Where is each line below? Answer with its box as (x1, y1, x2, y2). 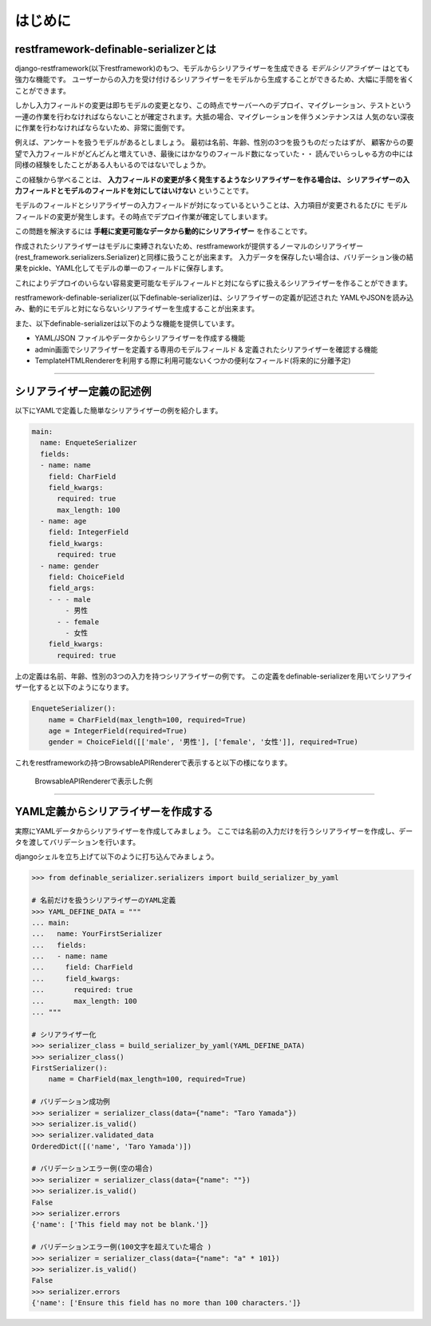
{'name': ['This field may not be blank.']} (31, 1220, 209, 1229)
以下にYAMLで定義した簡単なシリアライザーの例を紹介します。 (14, 405, 223, 415)
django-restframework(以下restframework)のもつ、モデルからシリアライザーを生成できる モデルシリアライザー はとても (14, 64, 410, 74)
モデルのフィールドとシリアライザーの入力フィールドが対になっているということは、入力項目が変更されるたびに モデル (14, 201, 408, 210)
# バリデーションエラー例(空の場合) (31, 1164, 154, 1173)
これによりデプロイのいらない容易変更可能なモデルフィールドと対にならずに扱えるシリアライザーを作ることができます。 (14, 278, 413, 288)
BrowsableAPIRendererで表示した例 (34, 776, 153, 786)
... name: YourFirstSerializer (31, 930, 163, 938)
